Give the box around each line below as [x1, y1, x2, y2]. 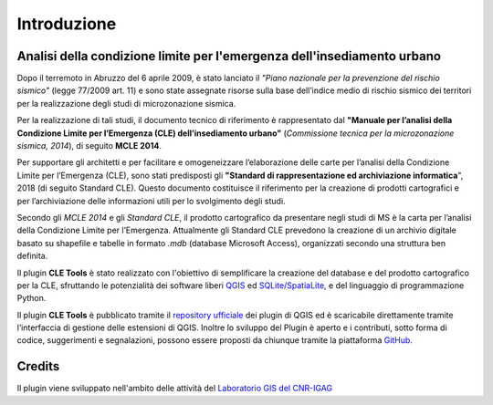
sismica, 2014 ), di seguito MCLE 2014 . [16, 140, 163, 151]
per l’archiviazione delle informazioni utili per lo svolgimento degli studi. [16, 195, 287, 206]
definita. [16, 251, 48, 262]
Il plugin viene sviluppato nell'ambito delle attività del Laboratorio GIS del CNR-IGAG [16, 383, 333, 394]
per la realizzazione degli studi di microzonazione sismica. [16, 98, 236, 109]
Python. [16, 293, 47, 304]
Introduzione [16, 14, 117, 34]
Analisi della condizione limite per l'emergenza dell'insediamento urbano [16, 48, 442, 64]
